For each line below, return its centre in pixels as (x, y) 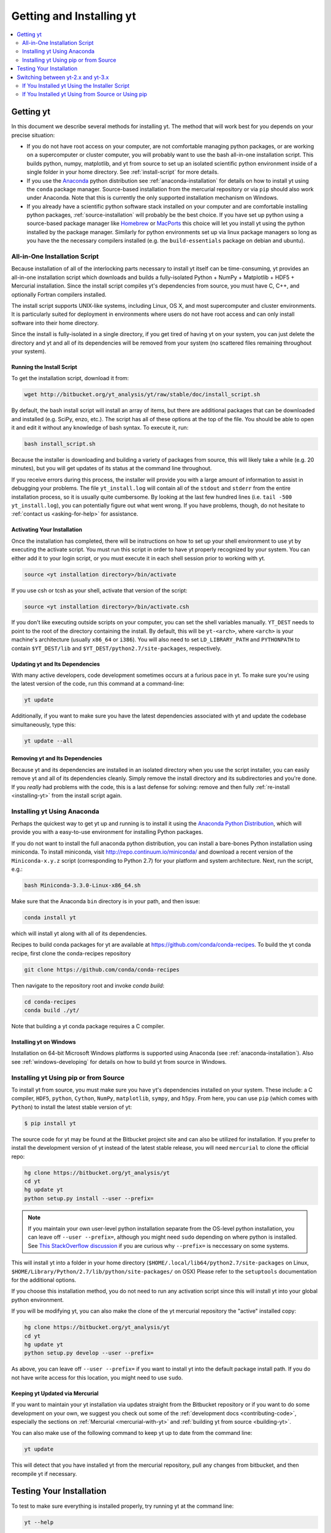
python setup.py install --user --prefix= (89, 1198)
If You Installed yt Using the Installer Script (76, 85)
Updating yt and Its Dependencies (56, 664)
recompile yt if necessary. (44, 1474)
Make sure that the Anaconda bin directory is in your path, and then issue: (106, 901)
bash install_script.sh (60, 444)
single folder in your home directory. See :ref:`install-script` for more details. (123, 172)
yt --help (39, 1522)
